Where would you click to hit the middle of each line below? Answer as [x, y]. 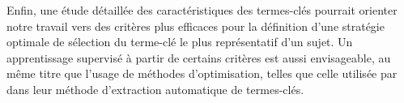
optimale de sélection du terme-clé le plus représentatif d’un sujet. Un [180, 42]
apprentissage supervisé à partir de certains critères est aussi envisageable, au [199, 57]
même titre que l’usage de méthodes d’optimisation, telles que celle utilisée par [202, 73]
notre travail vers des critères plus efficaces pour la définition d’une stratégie [196, 26]
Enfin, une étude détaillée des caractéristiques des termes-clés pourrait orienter [202, 10]
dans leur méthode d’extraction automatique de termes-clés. [155, 89]
